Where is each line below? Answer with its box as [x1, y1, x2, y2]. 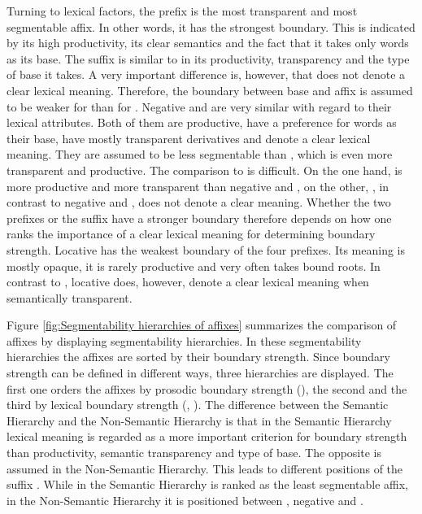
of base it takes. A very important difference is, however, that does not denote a [7, 66, 406, 83]
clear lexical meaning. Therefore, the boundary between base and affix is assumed [7, 81, 413, 98]
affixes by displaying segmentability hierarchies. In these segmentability [7, 332, 362, 349]
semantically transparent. [7, 289, 133, 306]
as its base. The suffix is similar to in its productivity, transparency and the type [7, 50, 410, 67]
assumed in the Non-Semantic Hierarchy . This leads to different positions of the [7, 460, 403, 477]
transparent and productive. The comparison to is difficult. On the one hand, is [7, 161, 402, 178]
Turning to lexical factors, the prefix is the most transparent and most [7, 2, 358, 19]
